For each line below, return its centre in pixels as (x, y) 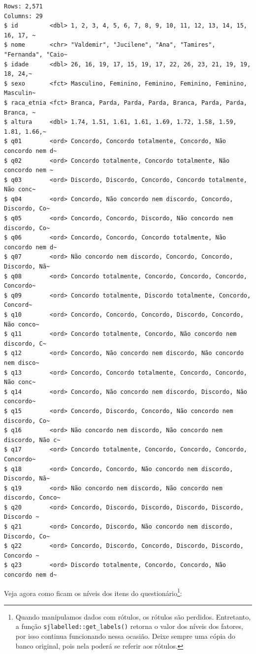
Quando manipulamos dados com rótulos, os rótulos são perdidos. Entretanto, (133, 616)
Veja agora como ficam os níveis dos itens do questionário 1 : (93, 592)
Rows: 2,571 (23, 6)
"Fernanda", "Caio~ (36, 54)
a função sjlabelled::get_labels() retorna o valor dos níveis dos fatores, (129, 626)
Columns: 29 (23, 16)
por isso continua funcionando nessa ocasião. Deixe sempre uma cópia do (125, 636)
